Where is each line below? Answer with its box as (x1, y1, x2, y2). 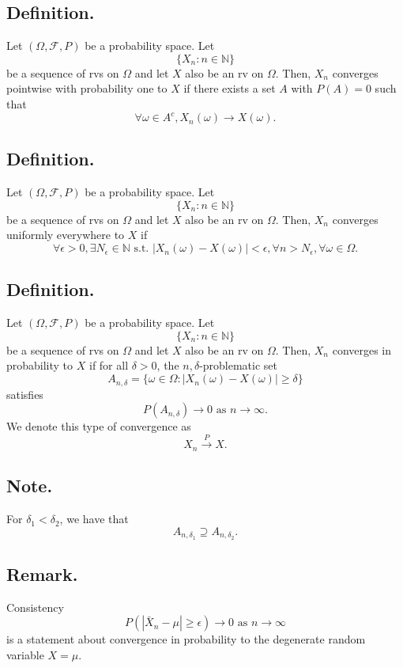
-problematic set (199, 357, 278, 374)
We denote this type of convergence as (6, 418, 191, 435)
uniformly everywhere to (6, 226, 125, 243)
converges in (332, 341, 392, 358)
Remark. (6, 561, 78, 586)
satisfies (6, 385, 43, 402)
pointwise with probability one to (6, 80, 168, 97)
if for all (89, 357, 129, 374)
